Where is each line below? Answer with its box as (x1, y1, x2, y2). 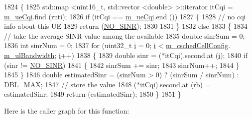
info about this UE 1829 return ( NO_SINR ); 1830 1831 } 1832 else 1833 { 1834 (4, 21, 248, 31)
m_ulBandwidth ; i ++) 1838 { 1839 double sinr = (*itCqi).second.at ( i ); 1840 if (4, 50, 248, 60)
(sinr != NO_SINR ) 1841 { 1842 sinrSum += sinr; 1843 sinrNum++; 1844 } (4, 59, 240, 70)
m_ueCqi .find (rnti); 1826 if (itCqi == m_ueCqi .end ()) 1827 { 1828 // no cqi (4, 11, 246, 21)
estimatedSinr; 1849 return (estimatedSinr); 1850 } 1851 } (4, 89, 181, 99)
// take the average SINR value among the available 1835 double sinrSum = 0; (4, 30, 245, 41)
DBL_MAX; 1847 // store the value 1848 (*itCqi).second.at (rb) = (4, 79, 211, 89)
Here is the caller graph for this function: (4, 105, 129, 116)
